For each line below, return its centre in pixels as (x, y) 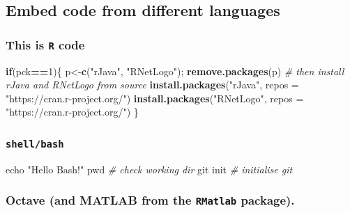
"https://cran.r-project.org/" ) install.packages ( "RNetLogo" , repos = (155, 98)
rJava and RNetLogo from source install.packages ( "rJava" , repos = (152, 85)
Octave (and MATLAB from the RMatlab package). (150, 200)
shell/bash (35, 144)
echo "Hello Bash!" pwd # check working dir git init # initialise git (149, 169)
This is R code (45, 44)
